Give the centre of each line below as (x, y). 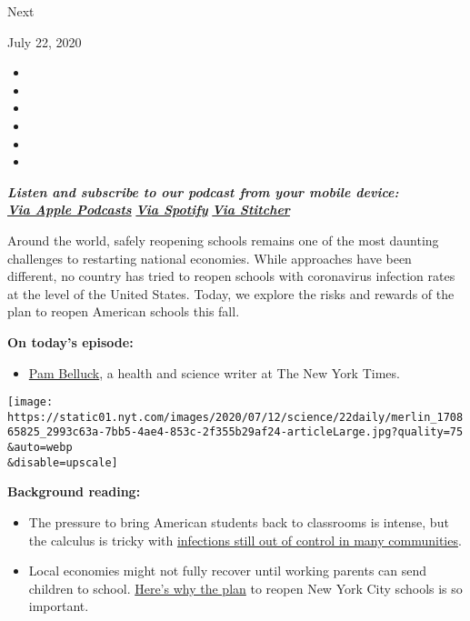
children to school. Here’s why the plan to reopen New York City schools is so (245, 588)
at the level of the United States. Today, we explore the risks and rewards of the (231, 293)
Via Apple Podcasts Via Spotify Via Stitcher (149, 210)
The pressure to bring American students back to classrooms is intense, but (239, 521)
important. (59, 606)
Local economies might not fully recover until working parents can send (228, 571)
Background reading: (74, 491)
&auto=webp (40, 448)
